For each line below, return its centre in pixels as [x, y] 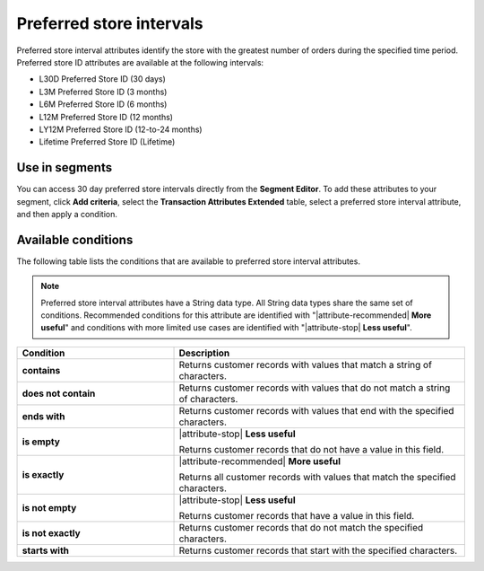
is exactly [43, 474]
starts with [46, 550]
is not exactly [51, 532]
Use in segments [64, 167]
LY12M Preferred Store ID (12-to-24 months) [121, 129]
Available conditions [75, 239]
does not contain [59, 393]
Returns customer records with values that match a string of [305, 365]
